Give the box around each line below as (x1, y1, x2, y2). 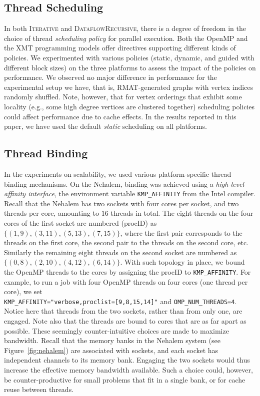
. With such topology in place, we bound (120, 257, 245, 267)
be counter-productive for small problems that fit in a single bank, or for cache (4, 374, 245, 385)
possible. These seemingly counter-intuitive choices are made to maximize (4, 325, 229, 336)
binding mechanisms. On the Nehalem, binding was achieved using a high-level (4, 178, 244, 189)
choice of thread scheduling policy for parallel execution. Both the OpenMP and (4, 32, 248, 43)
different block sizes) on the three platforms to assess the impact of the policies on (4, 62, 256, 72)
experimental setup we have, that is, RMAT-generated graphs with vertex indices (4, 81, 253, 92)
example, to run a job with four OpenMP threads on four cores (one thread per (4, 276, 248, 287)
